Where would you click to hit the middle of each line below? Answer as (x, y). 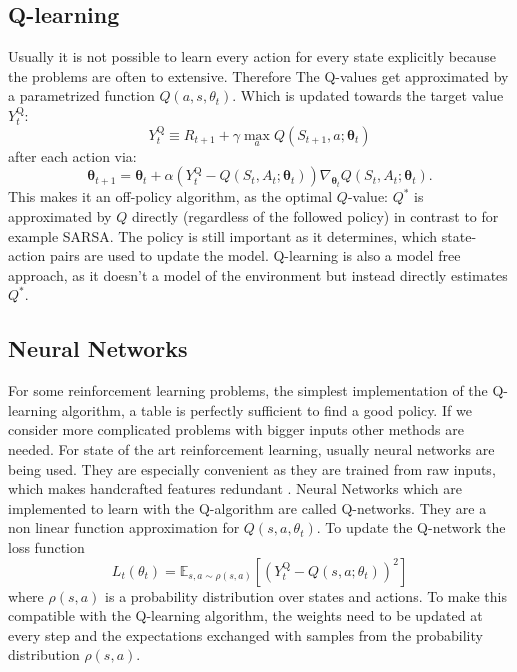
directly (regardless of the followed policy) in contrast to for (315, 215)
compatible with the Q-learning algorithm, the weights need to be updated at (245, 615)
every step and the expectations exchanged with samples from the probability (245, 634)
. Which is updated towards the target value (368, 95)
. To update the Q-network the (411, 527)
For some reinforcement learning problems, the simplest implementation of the (248, 390)
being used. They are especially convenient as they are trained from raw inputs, (252, 468)
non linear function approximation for (124, 527)
